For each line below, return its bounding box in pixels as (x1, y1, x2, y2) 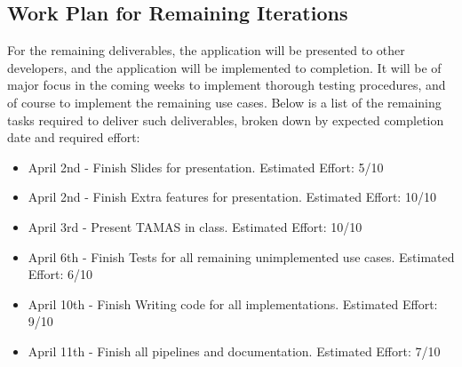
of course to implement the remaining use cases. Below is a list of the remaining (7, 92, 442, 111)
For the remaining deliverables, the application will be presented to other (7, 41, 405, 60)
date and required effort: (7, 128, 140, 147)
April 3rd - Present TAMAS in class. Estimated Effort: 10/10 (28, 217, 362, 235)
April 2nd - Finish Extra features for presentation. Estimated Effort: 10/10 (28, 187, 436, 206)
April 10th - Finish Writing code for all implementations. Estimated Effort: (28, 294, 438, 313)
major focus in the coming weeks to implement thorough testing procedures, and (7, 76, 446, 94)
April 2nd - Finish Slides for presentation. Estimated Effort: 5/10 (28, 157, 384, 176)
